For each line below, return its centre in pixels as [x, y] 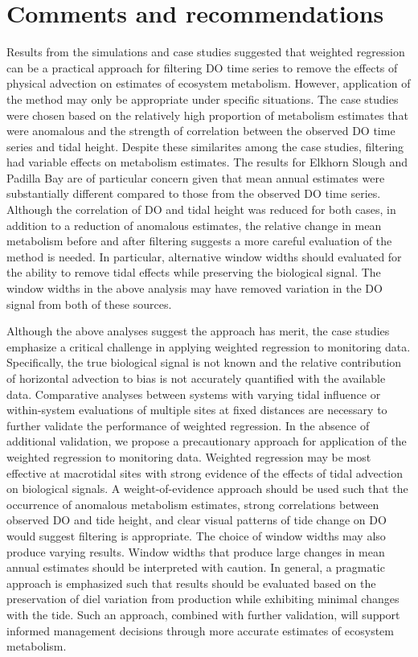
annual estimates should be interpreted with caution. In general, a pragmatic [196, 567]
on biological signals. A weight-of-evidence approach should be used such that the [207, 489]
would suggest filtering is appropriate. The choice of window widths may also [196, 535]
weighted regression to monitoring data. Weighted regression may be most [189, 456]
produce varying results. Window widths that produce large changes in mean [196, 551]
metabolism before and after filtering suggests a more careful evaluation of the [199, 241]
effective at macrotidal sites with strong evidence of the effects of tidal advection [205, 472]
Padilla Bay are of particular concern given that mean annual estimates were [196, 177]
